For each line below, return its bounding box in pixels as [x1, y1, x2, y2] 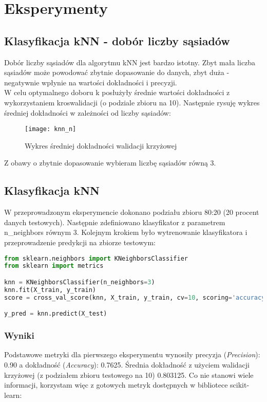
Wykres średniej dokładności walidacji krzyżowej [25, 140, 177, 151]
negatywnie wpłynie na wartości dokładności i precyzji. [4, 77, 177, 87]
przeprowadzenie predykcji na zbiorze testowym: [4, 236, 156, 247]
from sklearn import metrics [4, 262, 104, 270]
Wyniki [4, 329, 34, 342]
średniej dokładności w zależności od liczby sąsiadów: [4, 107, 171, 118]
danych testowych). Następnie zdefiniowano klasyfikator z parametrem [4, 216, 225, 227]
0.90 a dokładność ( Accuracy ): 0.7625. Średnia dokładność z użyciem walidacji [4, 359, 250, 370]
